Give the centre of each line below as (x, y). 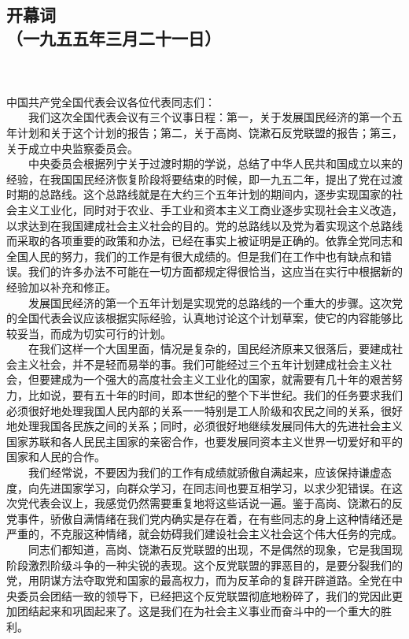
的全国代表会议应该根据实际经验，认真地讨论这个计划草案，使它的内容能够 (199, 318)
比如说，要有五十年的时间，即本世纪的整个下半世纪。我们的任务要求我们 (215, 395)
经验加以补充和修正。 (61, 286)
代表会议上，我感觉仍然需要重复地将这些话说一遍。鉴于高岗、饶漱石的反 (215, 503)
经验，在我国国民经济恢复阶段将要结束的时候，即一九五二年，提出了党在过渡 (204, 178)
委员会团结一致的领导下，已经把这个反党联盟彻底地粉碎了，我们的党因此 (204, 595)
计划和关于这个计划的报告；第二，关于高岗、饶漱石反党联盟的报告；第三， (210, 132)
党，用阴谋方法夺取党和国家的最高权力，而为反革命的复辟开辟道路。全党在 (199, 580)
